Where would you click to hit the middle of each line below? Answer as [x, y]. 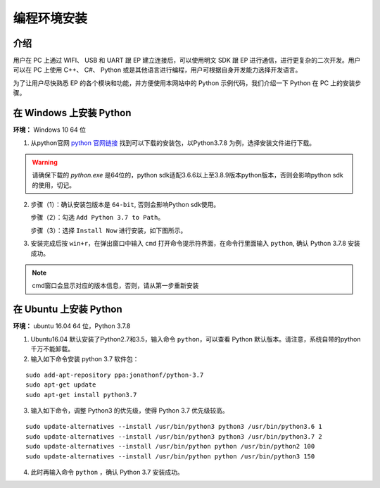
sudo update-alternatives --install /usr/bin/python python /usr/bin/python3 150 [170, 456]
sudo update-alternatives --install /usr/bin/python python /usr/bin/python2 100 [170, 446]
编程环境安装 [50, 18]
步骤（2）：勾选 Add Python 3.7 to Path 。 [97, 218]
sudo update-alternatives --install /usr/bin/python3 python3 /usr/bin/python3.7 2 [174, 436]
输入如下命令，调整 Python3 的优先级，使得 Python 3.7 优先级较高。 [129, 411]
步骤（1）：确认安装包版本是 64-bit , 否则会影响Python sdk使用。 [125, 205]
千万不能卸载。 [52, 349]
